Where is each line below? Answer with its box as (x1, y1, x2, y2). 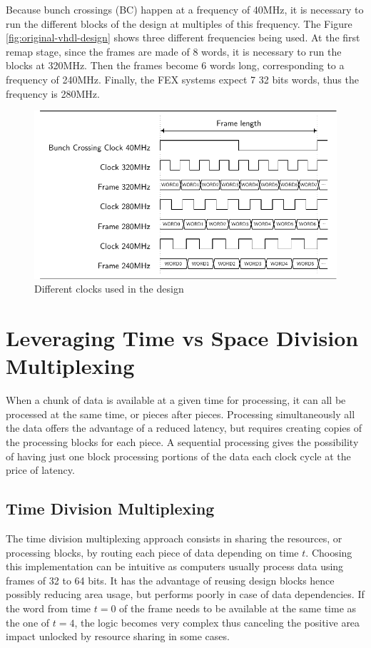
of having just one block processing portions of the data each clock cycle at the (6, 448, 351, 463)
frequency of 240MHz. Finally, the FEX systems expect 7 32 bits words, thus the (6, 71, 359, 86)
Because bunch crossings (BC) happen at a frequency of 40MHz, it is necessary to (6, 2, 364, 16)
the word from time (6, 601, 91, 615)
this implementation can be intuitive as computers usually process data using (6, 559, 344, 574)
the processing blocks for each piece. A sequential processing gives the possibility (6, 435, 359, 450)
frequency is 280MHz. (6, 86, 100, 101)
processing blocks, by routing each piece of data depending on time (6, 545, 299, 560)
